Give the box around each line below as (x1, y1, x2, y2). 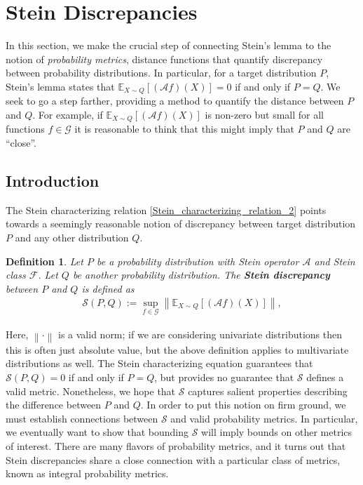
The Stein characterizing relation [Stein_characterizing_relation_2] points (6, 202, 327, 217)
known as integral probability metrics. (6, 466, 169, 481)
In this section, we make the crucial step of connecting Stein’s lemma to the (6, 38, 331, 53)
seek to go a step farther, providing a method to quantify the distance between (6, 93, 344, 108)
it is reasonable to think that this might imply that (74, 121, 294, 136)
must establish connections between (6, 411, 158, 425)
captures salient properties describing (188, 383, 348, 398)
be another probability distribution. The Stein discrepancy (72, 267, 330, 282)
